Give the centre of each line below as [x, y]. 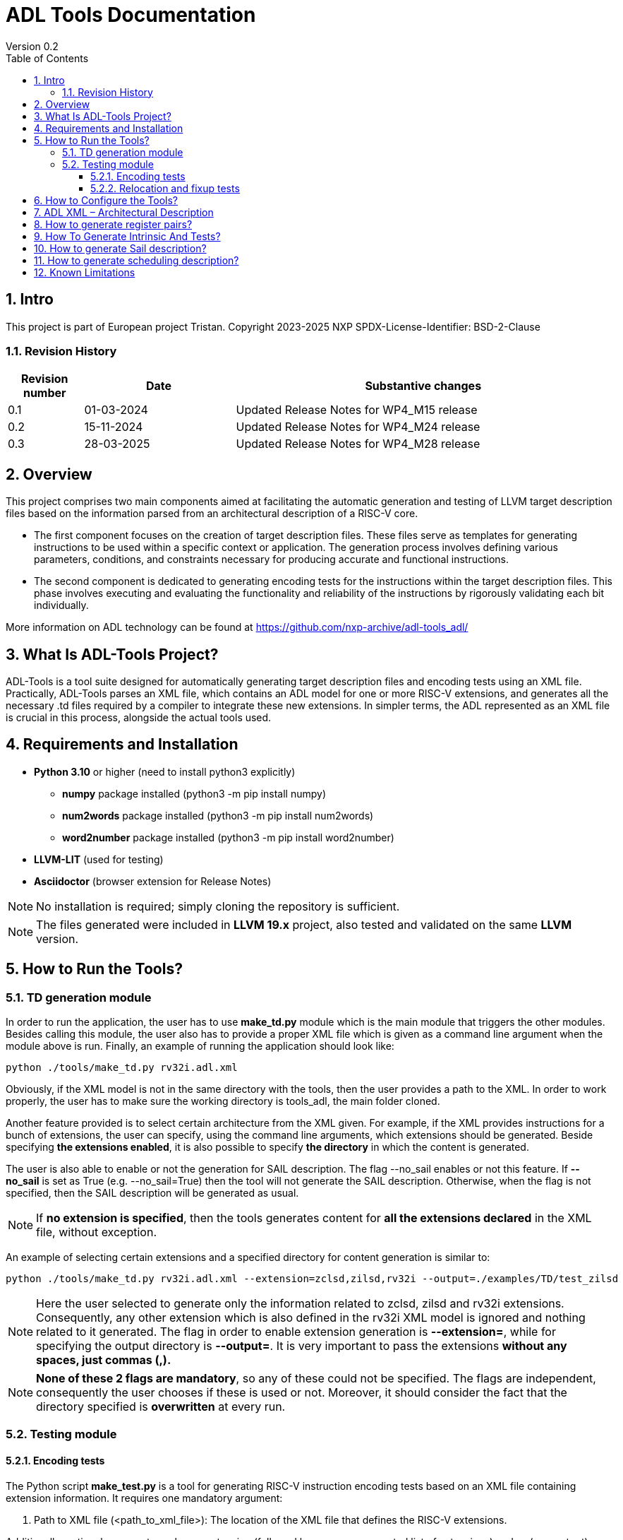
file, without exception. [96, 1232]
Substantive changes [423, 386]
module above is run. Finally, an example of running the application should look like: [200, 1046]
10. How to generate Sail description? [120, 248]
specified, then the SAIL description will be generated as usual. [152, 1193]
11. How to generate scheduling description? [137, 260]
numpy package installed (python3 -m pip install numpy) [194, 793]
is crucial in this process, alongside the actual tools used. [139, 718]
